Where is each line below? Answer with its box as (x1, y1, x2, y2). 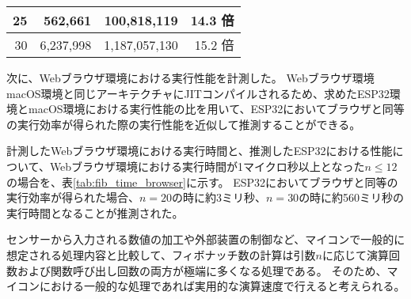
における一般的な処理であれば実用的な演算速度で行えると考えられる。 (39, 278, 405, 294)
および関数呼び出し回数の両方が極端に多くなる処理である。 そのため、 (17, 262, 387, 278)
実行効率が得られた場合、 (6, 189, 139, 206)
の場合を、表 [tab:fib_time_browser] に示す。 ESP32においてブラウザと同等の (6, 173, 398, 190)
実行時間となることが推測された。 (6, 204, 184, 221)
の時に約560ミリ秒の (299, 189, 405, 206)
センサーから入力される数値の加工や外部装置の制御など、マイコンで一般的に (6, 231, 405, 248)
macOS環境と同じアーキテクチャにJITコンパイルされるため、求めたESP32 (6, 85, 390, 101)
